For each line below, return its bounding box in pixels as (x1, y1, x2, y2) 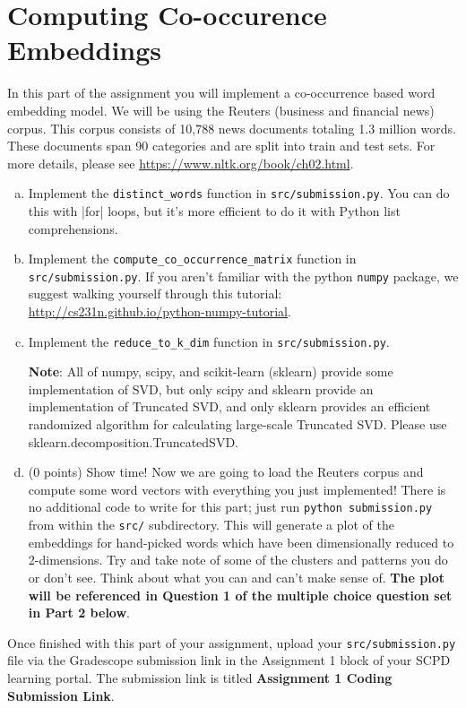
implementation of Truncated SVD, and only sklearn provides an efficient (28, 397, 431, 416)
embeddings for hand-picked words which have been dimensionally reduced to (28, 532, 454, 551)
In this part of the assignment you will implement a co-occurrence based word (7, 83, 436, 102)
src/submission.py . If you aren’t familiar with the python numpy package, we (28, 266, 459, 285)
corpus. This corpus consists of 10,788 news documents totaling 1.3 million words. (7, 118, 456, 137)
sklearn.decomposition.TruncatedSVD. (28, 432, 238, 451)
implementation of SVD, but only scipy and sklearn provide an (28, 379, 374, 398)
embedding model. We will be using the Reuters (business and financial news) (7, 100, 435, 119)
